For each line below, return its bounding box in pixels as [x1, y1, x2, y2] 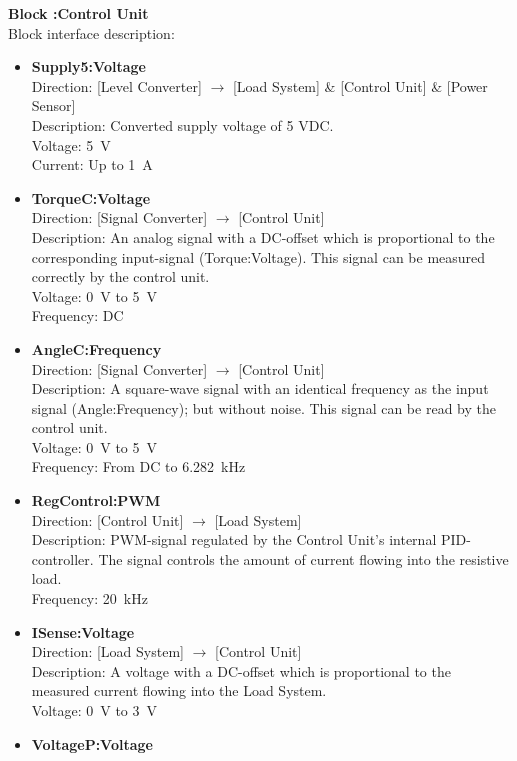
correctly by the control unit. [31, 266, 210, 287]
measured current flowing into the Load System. [31, 680, 327, 701]
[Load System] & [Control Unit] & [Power [232, 75, 488, 96]
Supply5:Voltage [31, 56, 146, 77]
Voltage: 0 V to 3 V [31, 700, 158, 720]
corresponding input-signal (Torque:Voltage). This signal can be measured [31, 246, 486, 267]
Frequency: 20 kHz [31, 588, 148, 609]
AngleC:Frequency [31, 338, 162, 359]
